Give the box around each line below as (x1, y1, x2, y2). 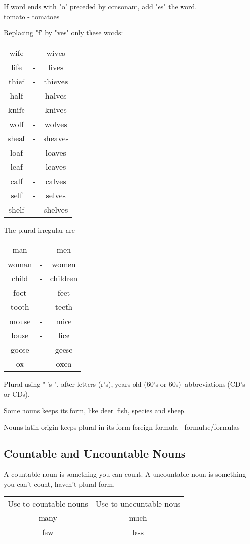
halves (45, 89, 67, 101)
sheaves (43, 132, 68, 144)
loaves (45, 146, 66, 158)
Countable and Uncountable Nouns (4, 446, 186, 461)
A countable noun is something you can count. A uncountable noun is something (4, 468, 246, 479)
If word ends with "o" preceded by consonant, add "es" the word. (4, 1, 197, 11)
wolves (45, 118, 67, 130)
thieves (44, 75, 68, 87)
